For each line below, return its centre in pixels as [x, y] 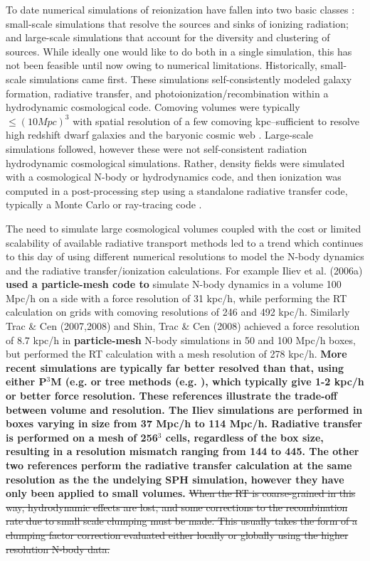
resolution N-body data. [58, 549]
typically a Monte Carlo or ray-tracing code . [104, 204]
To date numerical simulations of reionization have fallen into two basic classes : [180, 9]
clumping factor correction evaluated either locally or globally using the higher [177, 534]
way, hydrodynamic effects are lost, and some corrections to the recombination [177, 507]
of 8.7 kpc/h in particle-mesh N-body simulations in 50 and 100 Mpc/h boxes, [181, 340]
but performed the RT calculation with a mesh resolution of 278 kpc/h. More [176, 354]
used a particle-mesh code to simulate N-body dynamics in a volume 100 [174, 284]
